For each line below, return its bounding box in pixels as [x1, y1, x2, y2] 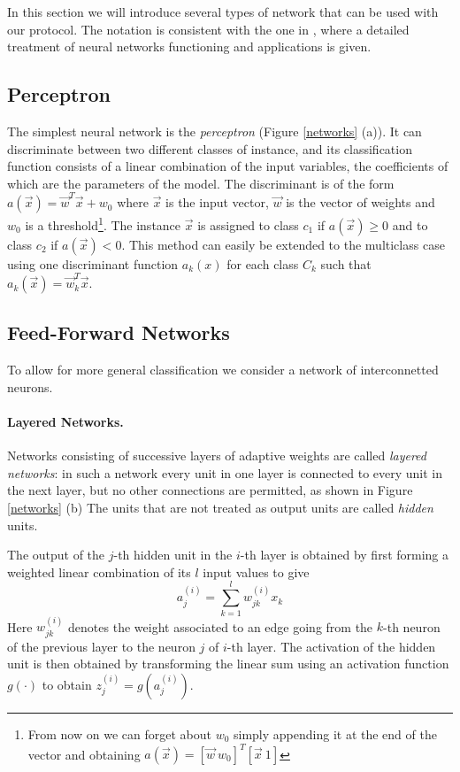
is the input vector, [165, 193, 269, 212]
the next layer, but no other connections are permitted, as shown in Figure [7, 481, 413, 499]
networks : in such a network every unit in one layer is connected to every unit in [7, 463, 443, 482]
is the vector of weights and [286, 193, 435, 212]
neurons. [7, 377, 53, 396]
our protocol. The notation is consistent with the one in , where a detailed [7, 19, 410, 38]
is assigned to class [197, 215, 299, 234]
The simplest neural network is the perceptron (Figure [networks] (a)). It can [7, 121, 422, 140]
